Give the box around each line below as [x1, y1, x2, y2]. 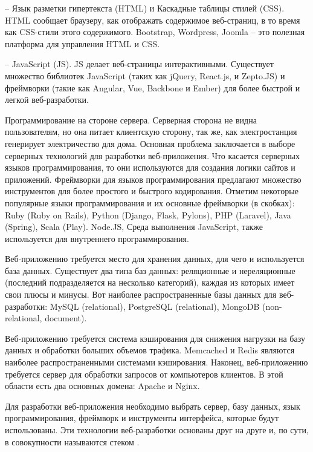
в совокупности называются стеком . [5, 435, 140, 448]
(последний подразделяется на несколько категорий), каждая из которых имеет [5, 276, 295, 289]
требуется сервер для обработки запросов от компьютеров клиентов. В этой [5, 367, 283, 380]
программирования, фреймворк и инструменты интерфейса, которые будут [5, 411, 279, 424]
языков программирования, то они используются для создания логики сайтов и [5, 161, 295, 174]
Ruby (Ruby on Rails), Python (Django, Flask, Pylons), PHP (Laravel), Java [5, 208, 291, 221]
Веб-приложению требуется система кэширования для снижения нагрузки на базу [5, 332, 305, 344]
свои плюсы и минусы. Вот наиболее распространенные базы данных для [5, 288, 277, 301]
